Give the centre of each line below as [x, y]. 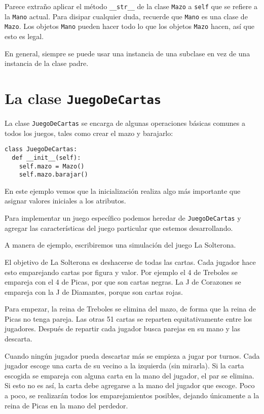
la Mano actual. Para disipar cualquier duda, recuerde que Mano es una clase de [126, 16]
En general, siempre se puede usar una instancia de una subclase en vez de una [127, 53]
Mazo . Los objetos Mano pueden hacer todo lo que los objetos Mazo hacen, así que [129, 26]
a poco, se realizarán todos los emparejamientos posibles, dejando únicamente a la [132, 395]
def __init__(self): [46, 158]
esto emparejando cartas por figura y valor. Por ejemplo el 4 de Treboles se [121, 272]
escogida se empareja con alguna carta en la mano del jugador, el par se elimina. [129, 375]
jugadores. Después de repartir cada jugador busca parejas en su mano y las [122, 329]
